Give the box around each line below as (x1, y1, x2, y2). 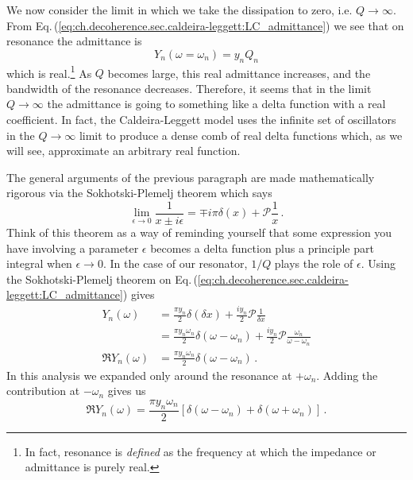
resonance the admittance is (6, 33, 142, 49)
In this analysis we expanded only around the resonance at (6, 366, 292, 383)
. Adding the (316, 366, 378, 383)
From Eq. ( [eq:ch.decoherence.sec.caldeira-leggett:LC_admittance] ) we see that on (6, 17, 404, 33)
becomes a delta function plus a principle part (150, 239, 374, 256)
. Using (361, 255, 396, 272)
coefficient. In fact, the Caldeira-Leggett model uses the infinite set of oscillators (6, 111, 396, 128)
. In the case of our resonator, (102, 255, 248, 272)
